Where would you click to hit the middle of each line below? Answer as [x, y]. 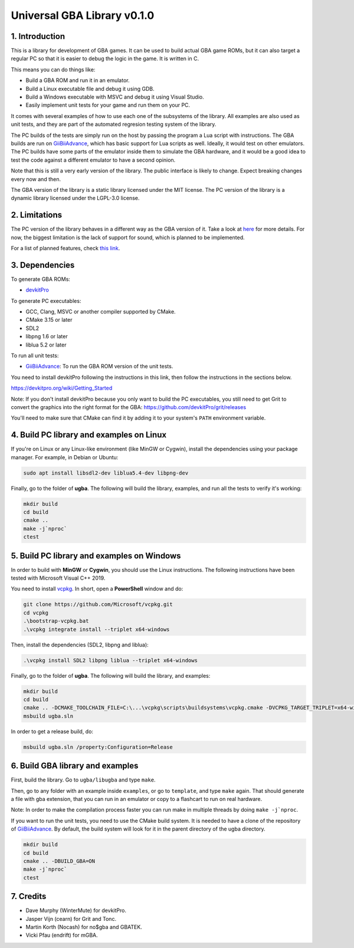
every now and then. [36, 179]
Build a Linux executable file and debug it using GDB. [90, 89]
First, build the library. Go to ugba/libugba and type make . [83, 780]
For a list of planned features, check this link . [65, 248]
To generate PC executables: [46, 300]
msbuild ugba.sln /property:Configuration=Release [98, 747]
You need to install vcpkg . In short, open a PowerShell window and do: [97, 589]
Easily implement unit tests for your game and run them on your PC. [108, 105]
